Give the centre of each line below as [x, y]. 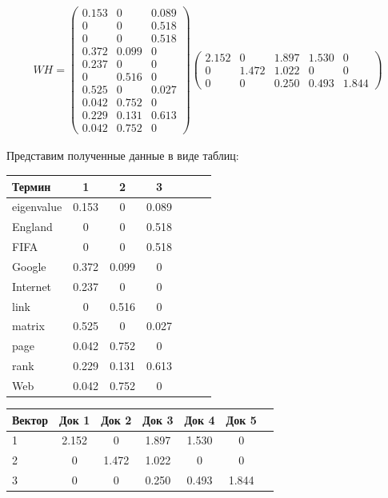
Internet [32, 286]
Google [29, 266]
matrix [28, 326]
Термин [32, 186]
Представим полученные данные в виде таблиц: [123, 155]
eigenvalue [37, 207]
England [32, 227]
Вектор [30, 419]
